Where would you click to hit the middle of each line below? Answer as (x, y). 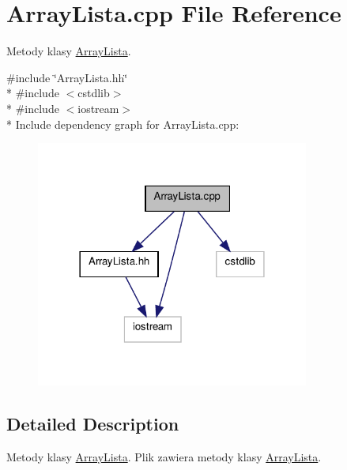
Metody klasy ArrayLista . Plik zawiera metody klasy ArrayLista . (164, 456)
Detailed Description (93, 423)
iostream (98, 108)
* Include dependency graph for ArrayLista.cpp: (123, 124)
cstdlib (94, 93)
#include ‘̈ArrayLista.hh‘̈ (67, 77)
